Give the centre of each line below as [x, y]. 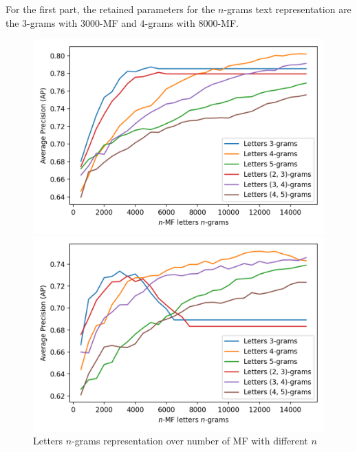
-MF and [118, 22]
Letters [48, 441]
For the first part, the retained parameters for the [110, 9]
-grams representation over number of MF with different [190, 441]
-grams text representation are [288, 9]
